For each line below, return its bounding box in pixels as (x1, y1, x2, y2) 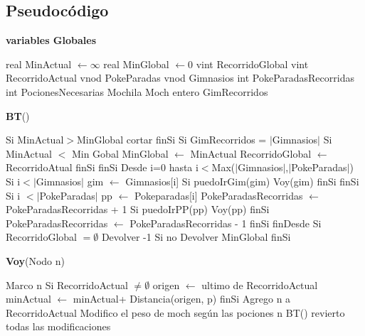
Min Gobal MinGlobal (71, 146, 169, 161)
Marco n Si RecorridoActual (6, 277, 128, 292)
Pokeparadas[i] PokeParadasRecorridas (134, 188, 303, 202)
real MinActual (6, 56, 72, 71)
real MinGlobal (103, 56, 169, 71)
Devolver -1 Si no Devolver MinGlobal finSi (101, 229, 291, 244)
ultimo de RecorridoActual (201, 277, 318, 292)
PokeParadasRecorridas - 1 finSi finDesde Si (129, 215, 322, 230)
